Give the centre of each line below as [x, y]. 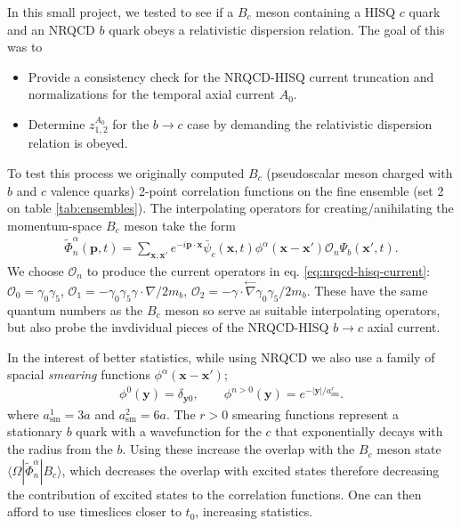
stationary [35, 431]
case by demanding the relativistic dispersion [310, 123]
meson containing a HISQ [326, 12]
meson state [409, 449]
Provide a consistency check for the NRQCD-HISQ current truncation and [231, 76]
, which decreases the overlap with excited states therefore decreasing [251, 470]
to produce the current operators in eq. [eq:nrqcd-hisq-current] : [259, 270]
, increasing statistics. [254, 511]
